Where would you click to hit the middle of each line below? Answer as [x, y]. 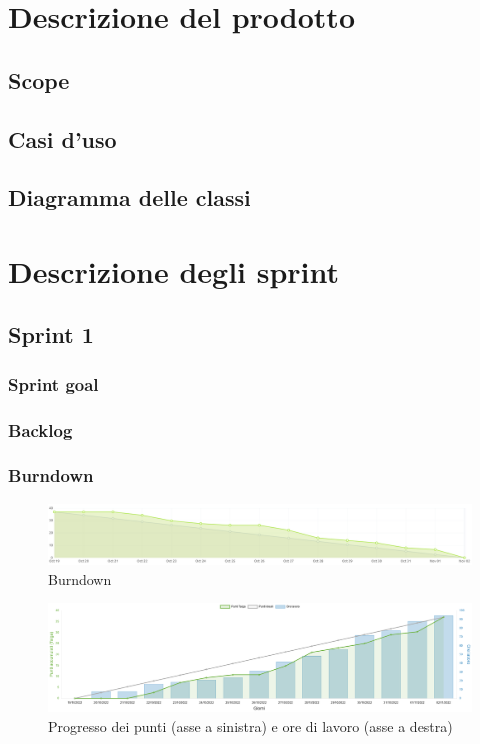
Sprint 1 [51, 334]
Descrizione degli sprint [174, 270]
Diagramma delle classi [129, 197]
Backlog [40, 429]
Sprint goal [53, 383]
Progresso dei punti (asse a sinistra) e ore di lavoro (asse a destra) [250, 725]
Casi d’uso [62, 138]
